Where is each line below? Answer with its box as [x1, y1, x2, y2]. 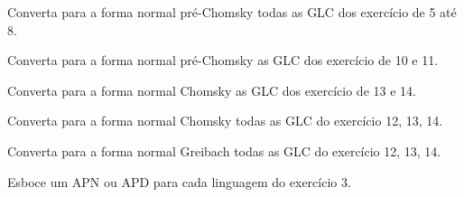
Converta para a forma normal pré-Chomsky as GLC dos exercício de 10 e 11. [7, 51, 439, 70]
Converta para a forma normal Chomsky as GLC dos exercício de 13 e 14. [7, 80, 416, 99]
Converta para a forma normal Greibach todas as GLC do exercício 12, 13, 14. [7, 141, 441, 160]
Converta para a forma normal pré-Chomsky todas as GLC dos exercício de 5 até [7, 3, 457, 21]
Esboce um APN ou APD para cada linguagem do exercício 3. [7, 172, 351, 191]
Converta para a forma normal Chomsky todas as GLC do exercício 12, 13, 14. [7, 111, 443, 130]
